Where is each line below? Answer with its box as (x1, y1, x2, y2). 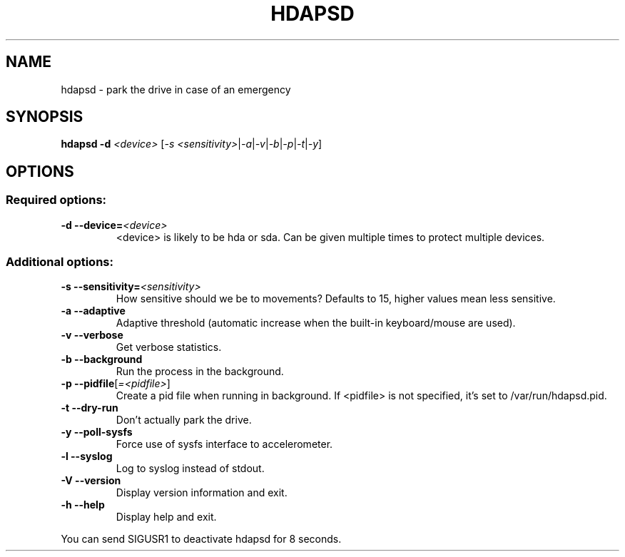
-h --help (61, 499, 105, 511)
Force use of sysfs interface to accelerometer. (116, 438, 333, 451)
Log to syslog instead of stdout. (116, 462, 265, 475)
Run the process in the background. (116, 365, 284, 378)
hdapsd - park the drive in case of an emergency (61, 83, 291, 96)
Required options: (6, 193, 107, 208)
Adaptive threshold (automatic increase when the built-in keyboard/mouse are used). (116, 317, 516, 329)
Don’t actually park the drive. (116, 414, 252, 426)
